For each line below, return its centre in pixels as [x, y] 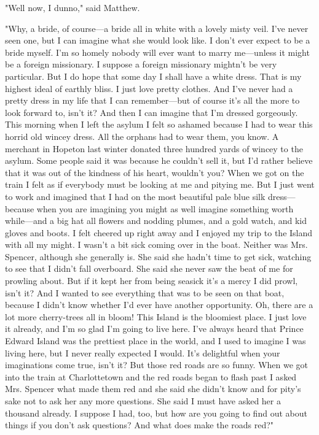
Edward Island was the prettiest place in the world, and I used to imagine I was [156, 341]
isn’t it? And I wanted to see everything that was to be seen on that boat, [145, 292]
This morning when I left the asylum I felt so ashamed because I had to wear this [159, 124]
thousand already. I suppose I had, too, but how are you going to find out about [156, 413]
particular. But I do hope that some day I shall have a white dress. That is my [153, 76]
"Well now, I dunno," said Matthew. [73, 7]
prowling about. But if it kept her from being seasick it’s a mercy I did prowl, [152, 281]
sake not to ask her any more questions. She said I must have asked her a [143, 401]
